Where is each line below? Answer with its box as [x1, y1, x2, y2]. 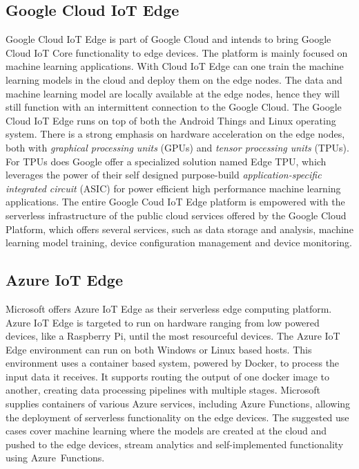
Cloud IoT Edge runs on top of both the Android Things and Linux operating [6, 113, 336, 127]
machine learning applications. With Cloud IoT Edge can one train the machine [6, 59, 344, 73]
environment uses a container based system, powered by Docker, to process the [6, 356, 340, 370]
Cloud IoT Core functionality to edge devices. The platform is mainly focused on [6, 45, 348, 59]
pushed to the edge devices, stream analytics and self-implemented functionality [6, 436, 344, 451]
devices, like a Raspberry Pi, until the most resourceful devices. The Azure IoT [6, 329, 340, 343]
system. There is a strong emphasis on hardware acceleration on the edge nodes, [6, 127, 345, 141]
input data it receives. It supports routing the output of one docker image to [6, 369, 330, 383]
